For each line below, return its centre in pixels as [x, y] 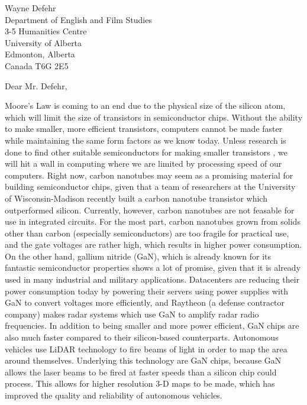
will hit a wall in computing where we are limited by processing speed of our [143, 163]
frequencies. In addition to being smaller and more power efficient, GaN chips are [152, 325]
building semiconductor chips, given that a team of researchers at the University [150, 187]
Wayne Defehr [30, 8]
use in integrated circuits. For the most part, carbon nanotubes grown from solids [153, 221]
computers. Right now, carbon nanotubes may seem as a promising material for [149, 175]
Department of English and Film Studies [78, 19]
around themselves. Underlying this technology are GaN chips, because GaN [143, 360]
